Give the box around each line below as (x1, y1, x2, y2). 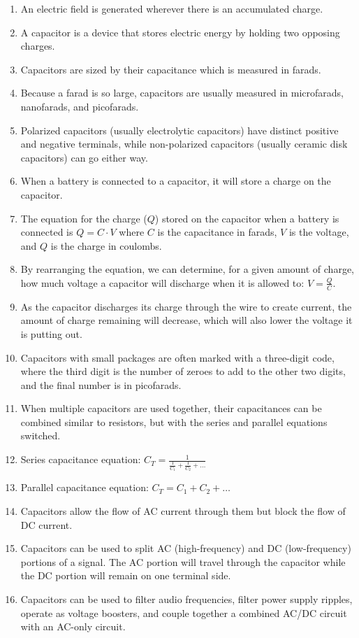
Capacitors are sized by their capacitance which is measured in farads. (20, 62, 321, 76)
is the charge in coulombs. (50, 238, 162, 253)
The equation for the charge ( (20, 211, 147, 225)
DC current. (20, 517, 73, 532)
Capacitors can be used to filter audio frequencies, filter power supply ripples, (20, 591, 353, 606)
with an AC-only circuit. (20, 619, 126, 634)
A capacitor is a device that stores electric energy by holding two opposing (20, 24, 340, 39)
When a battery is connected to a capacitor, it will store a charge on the (20, 173, 331, 188)
